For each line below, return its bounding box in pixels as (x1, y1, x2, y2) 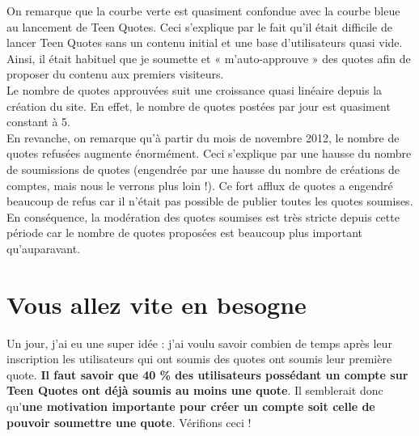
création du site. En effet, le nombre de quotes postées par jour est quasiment (6, 97, 391, 114)
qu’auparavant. (6, 239, 81, 256)
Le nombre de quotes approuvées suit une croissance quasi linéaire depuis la (6, 81, 383, 98)
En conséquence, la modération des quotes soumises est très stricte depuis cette (6, 208, 400, 225)
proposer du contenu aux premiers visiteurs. (6, 66, 224, 83)
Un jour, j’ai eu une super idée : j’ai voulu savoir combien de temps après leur (6, 334, 392, 351)
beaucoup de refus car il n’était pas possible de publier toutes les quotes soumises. (6, 193, 413, 210)
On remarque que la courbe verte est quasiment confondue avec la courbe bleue (6, 2, 400, 19)
